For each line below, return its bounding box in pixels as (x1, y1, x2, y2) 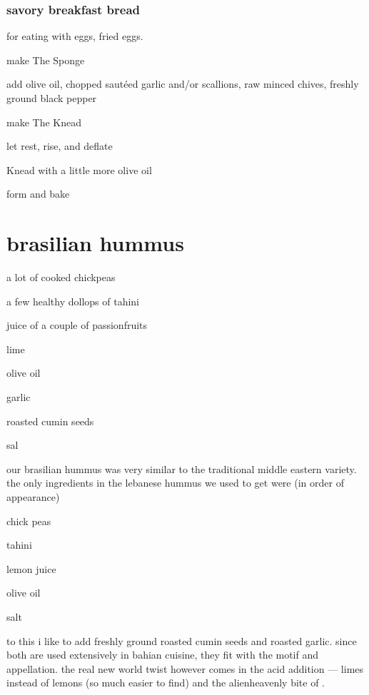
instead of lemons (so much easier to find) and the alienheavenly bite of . (6, 675, 325, 690)
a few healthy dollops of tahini (6, 293, 140, 308)
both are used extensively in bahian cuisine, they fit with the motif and (6, 647, 319, 662)
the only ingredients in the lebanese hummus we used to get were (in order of (6, 475, 344, 490)
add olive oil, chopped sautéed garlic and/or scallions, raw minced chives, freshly (6, 76, 359, 91)
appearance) (6, 489, 60, 504)
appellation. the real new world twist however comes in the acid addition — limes (6, 661, 364, 676)
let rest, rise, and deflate (6, 138, 113, 153)
